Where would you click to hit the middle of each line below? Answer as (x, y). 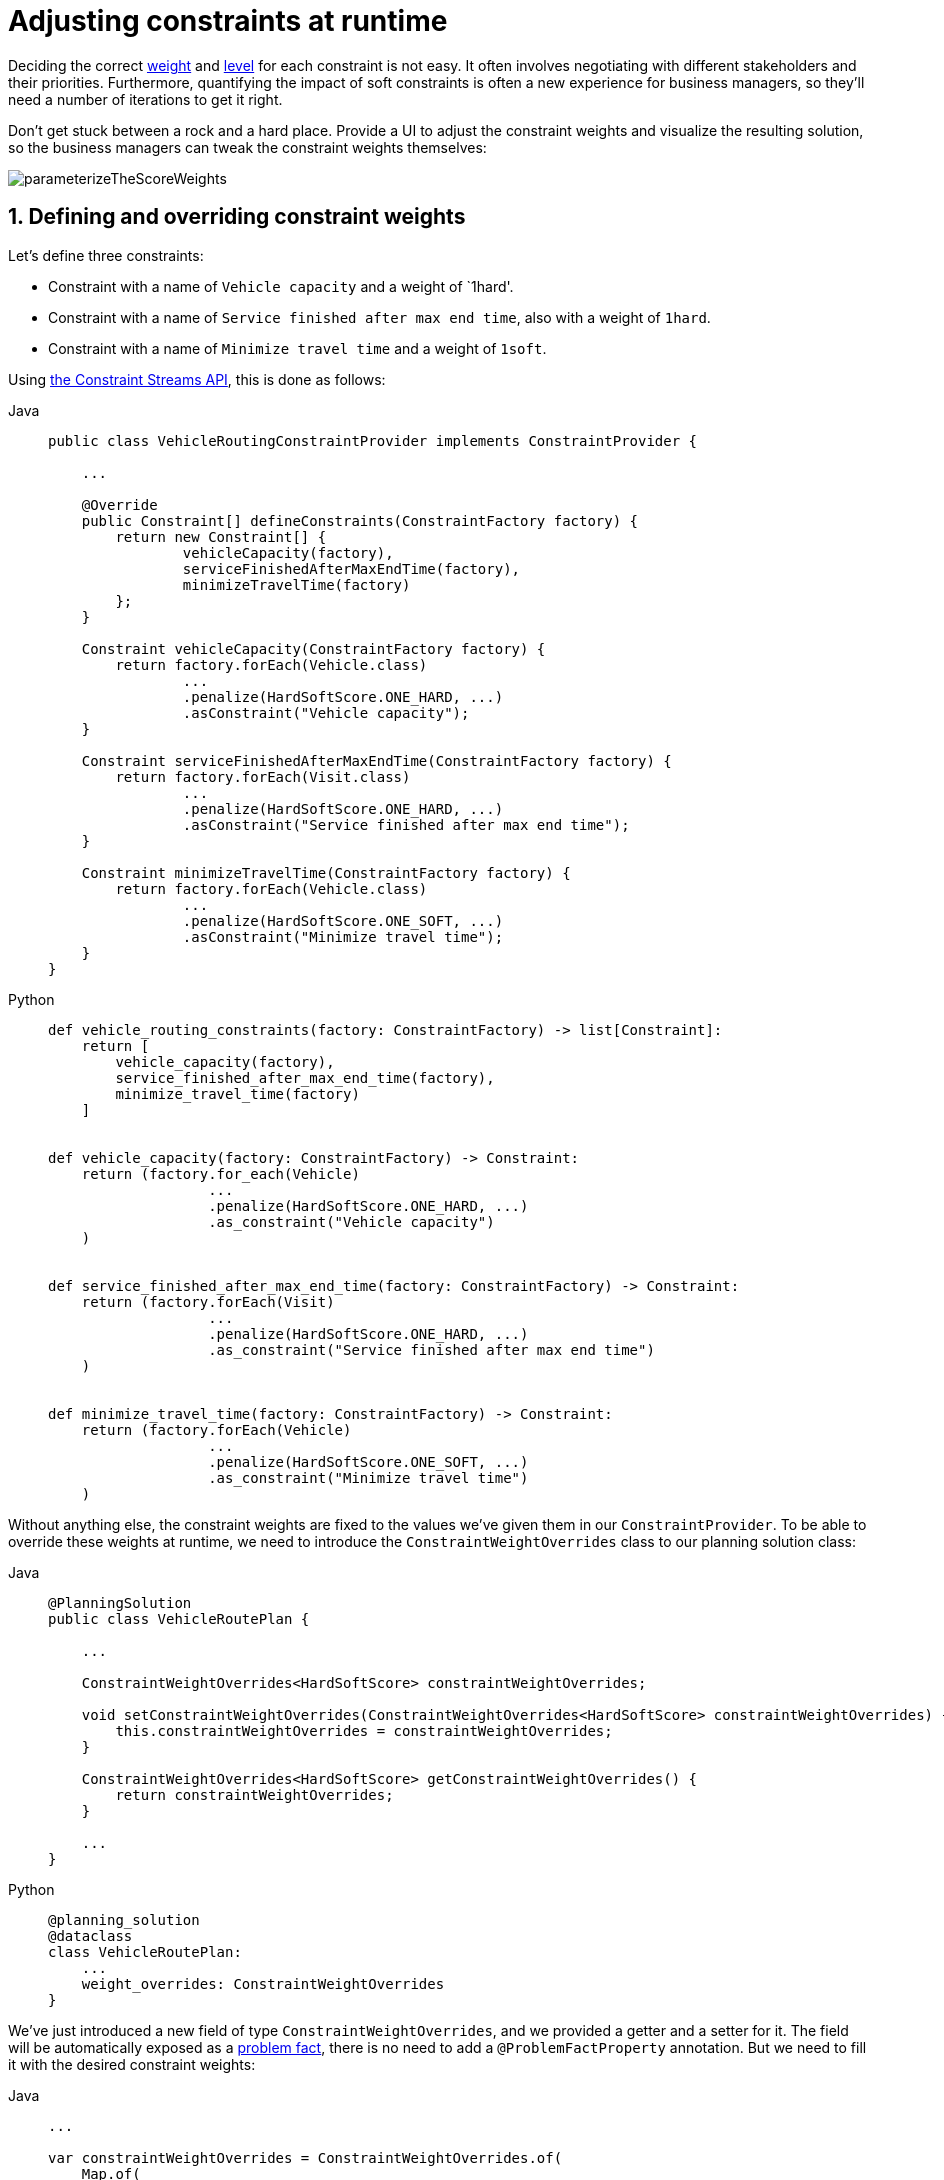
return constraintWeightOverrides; (254, 1794)
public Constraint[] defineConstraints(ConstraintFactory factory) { (360, 520)
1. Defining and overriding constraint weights (237, 217)
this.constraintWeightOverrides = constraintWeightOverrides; (364, 1730)
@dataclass (90, 1935)
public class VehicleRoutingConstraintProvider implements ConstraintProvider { (373, 440)
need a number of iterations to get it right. (145, 99)
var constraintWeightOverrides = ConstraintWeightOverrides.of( (305, 2157)
